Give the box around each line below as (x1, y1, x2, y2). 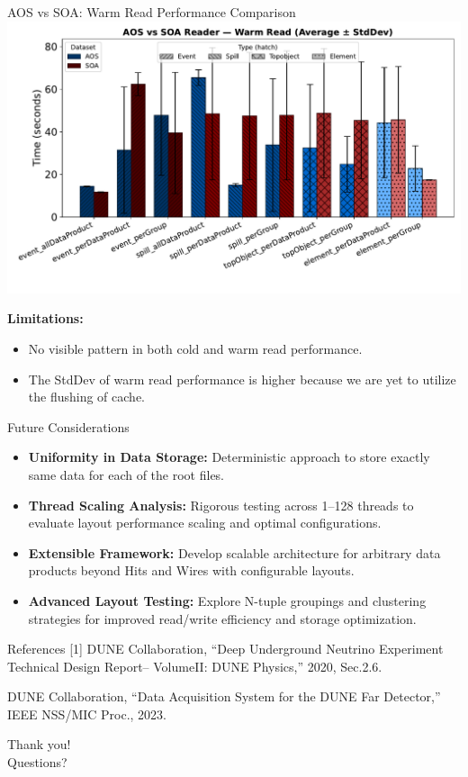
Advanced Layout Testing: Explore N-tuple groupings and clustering (28, 591, 427, 610)
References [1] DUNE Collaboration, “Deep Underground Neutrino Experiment (7, 639, 444, 658)
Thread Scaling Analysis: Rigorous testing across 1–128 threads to (28, 495, 414, 514)
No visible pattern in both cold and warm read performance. (28, 339, 363, 357)
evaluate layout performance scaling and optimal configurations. (28, 513, 382, 532)
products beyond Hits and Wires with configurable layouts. (28, 561, 355, 580)
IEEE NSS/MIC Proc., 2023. (7, 704, 167, 723)
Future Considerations (7, 417, 130, 436)
